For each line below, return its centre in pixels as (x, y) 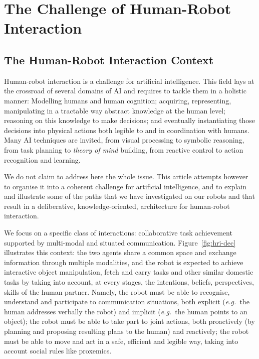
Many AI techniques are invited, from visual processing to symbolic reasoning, (124, 140)
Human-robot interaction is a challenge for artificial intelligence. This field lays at (129, 81)
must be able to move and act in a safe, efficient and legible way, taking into (121, 341)
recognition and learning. (42, 159)
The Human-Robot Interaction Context (109, 59)
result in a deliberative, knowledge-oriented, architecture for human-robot (117, 206)
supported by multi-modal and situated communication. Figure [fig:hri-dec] (120, 242)
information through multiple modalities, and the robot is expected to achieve (124, 262)
